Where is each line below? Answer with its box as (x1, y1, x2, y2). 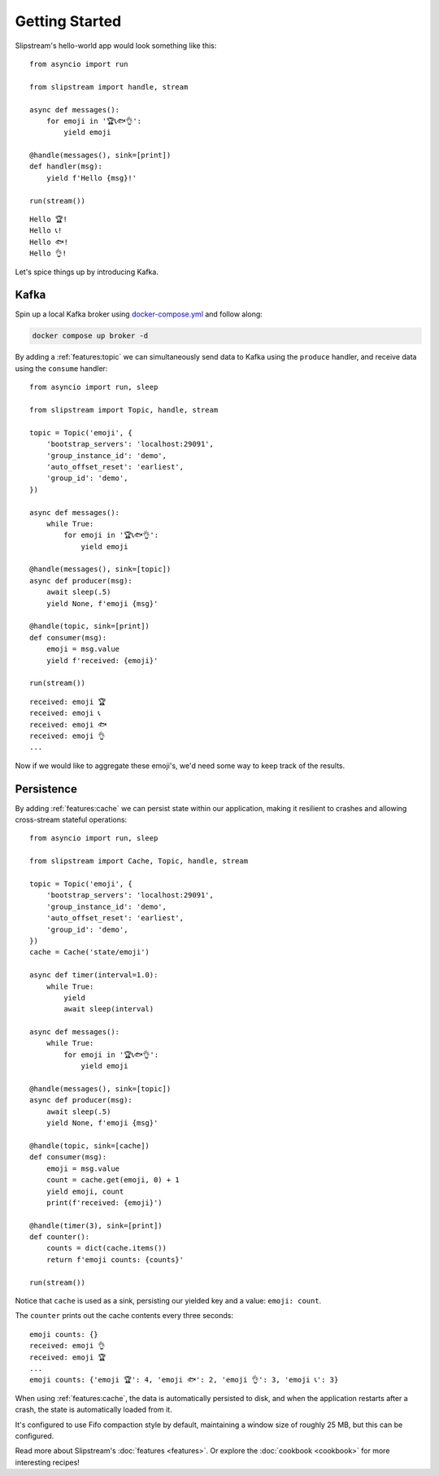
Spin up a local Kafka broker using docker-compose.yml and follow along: (15, 309, 263, 319)
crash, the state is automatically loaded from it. (15, 1404, 172, 1415)
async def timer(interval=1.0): (29, 971, 159, 980)
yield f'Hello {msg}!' (46, 173, 137, 182)
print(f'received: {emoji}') (46, 1198, 163, 1207)
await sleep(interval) (63, 1005, 154, 1014)
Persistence (15, 782, 77, 796)
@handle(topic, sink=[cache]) (29, 1141, 150, 1151)
